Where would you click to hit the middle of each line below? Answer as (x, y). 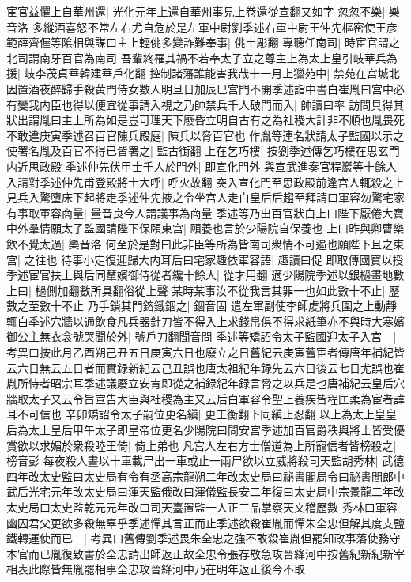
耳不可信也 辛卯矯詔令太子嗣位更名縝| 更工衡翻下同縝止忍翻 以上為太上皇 (196, 414)
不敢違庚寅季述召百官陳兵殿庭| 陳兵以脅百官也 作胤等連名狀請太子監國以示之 (205, 135)
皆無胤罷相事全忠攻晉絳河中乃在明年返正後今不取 (177, 569)
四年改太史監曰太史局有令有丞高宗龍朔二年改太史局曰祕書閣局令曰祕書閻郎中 (205, 476)
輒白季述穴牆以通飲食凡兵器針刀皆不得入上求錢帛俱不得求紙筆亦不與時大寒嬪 (205, 321)
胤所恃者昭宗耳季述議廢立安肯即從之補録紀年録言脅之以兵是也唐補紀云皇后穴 (205, 383)
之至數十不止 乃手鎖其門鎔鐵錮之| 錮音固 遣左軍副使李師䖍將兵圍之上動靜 (207, 306)
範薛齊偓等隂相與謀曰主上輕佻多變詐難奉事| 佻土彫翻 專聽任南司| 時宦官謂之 (203, 42)
